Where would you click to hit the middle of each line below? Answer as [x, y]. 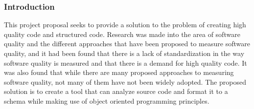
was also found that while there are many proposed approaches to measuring [119, 72]
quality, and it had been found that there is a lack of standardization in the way [124, 53]
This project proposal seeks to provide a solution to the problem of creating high [125, 25]
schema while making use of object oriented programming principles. [107, 100]
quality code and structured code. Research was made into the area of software [122, 34]
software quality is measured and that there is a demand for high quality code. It [126, 63]
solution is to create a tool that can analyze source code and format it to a [116, 91]
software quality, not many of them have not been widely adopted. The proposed [125, 82]
